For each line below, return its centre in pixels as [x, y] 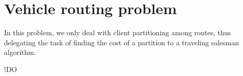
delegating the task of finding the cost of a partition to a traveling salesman [121, 42]
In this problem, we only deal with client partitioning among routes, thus [117, 32]
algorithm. [20, 52]
